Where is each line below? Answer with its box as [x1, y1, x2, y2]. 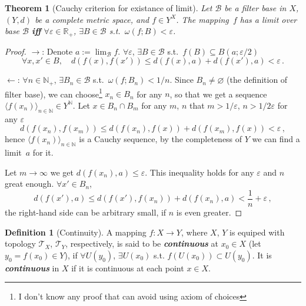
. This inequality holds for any [145, 166, 254, 178]
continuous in [5, 261, 59, 274]
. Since [169, 73, 194, 86]
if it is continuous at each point [71, 261, 184, 274]
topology [5, 237, 36, 250]
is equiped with [229, 226, 285, 238]
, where [181, 226, 208, 238]
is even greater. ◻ [176, 206, 242, 218]
